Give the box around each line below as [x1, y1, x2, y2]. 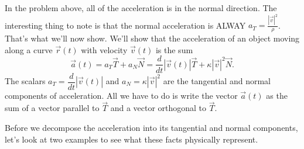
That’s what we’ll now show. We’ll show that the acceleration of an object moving [5, 32, 300, 44]
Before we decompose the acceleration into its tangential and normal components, [5, 122, 298, 134]
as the [266, 89, 288, 101]
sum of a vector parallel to [5, 102, 100, 114]
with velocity [81, 43, 128, 56]
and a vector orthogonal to [110, 102, 207, 114]
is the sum [155, 43, 193, 56]
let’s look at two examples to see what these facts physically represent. [5, 133, 258, 145]
